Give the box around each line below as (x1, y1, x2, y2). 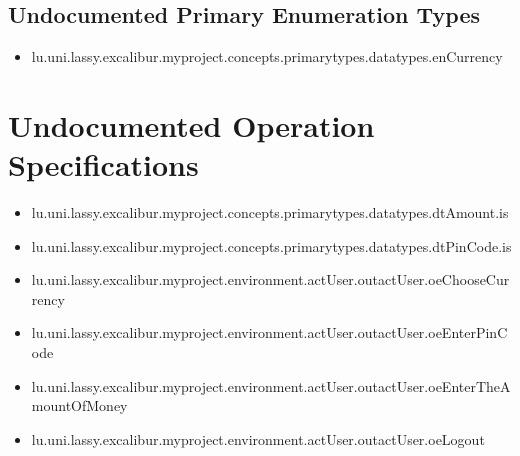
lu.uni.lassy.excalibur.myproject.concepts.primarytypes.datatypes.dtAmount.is (31, 202, 509, 223)
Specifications (8, 144, 199, 185)
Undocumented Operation (8, 104, 375, 145)
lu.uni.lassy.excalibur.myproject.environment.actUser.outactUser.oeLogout (31, 428, 485, 449)
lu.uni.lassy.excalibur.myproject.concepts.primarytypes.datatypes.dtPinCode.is (31, 235, 512, 256)
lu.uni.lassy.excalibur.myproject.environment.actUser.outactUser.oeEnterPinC (31, 322, 508, 343)
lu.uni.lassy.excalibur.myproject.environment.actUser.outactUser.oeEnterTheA (31, 375, 511, 396)
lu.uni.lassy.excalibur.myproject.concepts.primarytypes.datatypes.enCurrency (31, 46, 503, 67)
